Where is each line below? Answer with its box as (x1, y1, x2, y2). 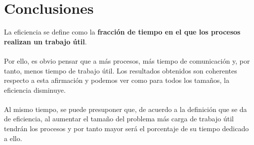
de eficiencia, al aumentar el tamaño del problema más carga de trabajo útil (4, 113, 234, 124)
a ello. (4, 133, 22, 143)
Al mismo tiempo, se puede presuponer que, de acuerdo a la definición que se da (4, 104, 247, 114)
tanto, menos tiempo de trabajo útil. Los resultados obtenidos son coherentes (4, 65, 237, 75)
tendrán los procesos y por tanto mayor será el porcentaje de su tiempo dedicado (4, 123, 249, 134)
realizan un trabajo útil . (4, 36, 87, 46)
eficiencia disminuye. (4, 84, 66, 95)
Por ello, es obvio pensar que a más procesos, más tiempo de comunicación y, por (4, 55, 250, 66)
